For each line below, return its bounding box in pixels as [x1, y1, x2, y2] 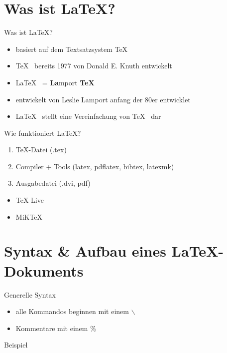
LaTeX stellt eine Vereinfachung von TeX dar [15, 111, 161, 121]
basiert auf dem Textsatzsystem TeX [15, 43, 128, 54]
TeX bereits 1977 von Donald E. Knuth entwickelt [15, 60, 172, 71]
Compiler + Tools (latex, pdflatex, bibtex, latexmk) [15, 161, 174, 171]
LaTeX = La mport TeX [15, 77, 95, 87]
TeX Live [15, 195, 44, 205]
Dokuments [4, 260, 84, 281]
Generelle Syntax [4, 289, 56, 300]
